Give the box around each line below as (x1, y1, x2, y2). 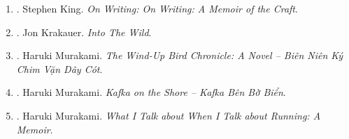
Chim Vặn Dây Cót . (16, 61, 103, 76)
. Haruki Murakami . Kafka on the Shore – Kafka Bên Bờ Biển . (16, 85, 286, 99)
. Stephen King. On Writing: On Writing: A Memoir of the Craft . (16, 1, 298, 15)
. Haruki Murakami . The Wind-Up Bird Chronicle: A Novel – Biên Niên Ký (16, 48, 343, 63)
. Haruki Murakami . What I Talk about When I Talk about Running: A (16, 108, 321, 122)
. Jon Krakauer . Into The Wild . (16, 24, 152, 39)
